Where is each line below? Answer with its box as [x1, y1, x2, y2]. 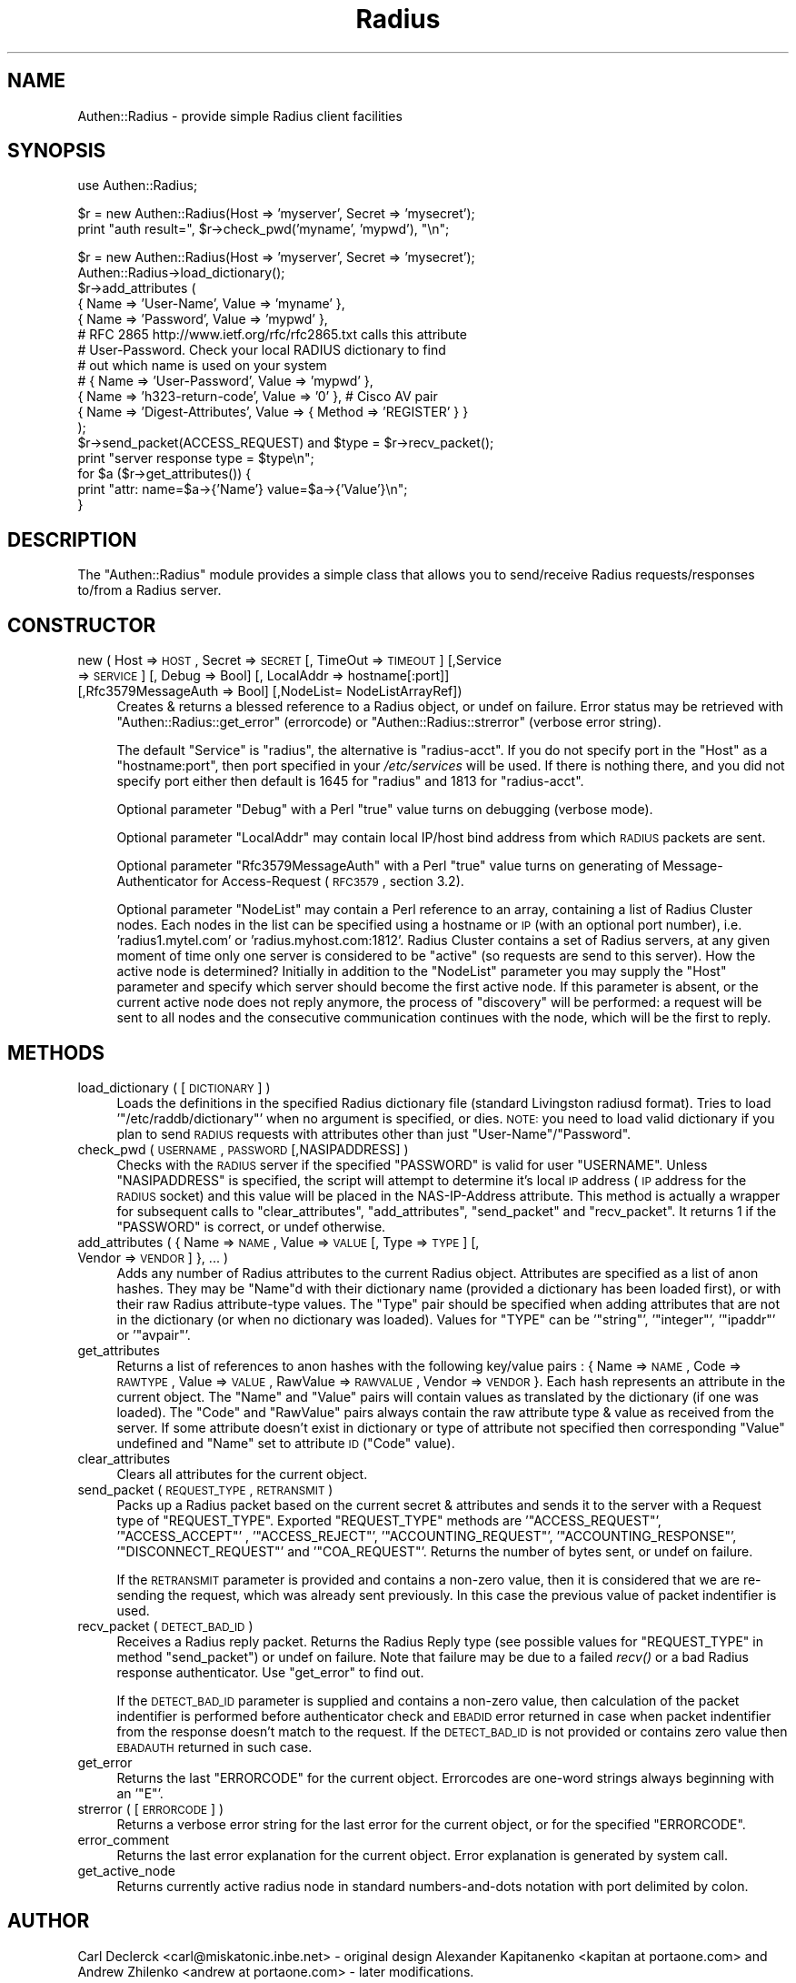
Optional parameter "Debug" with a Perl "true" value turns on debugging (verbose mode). [116, 801, 653, 818]
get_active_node [77, 1862, 175, 1878]
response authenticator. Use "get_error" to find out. [116, 1664, 424, 1680]
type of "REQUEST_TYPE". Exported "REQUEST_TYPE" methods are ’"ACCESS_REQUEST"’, [116, 1512, 662, 1528]
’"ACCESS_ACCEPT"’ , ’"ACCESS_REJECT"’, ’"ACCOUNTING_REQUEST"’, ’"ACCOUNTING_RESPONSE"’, [116, 1527, 737, 1544]
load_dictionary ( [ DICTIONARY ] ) [77, 1079, 271, 1095]
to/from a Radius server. [77, 582, 222, 599]
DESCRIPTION [7, 528, 137, 551]
